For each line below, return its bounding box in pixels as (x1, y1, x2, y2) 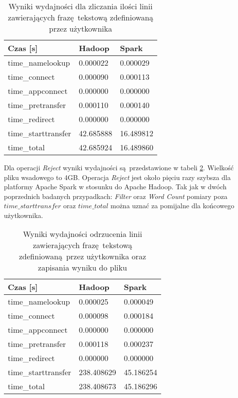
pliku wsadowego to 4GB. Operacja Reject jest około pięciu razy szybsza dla (4, 172, 231, 182)
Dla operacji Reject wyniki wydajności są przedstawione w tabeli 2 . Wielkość (4, 163, 234, 172)
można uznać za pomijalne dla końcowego (110, 200, 235, 211)
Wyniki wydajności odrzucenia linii (23, 228, 142, 239)
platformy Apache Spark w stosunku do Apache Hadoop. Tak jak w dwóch (4, 181, 227, 192)
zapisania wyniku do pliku (38, 261, 127, 273)
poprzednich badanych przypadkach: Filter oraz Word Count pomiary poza (4, 191, 228, 201)
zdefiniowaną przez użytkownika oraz (19, 250, 146, 262)
